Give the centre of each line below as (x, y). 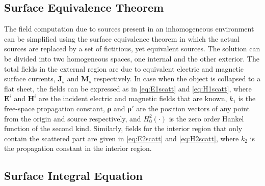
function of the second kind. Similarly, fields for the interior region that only (123, 128)
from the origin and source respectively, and (73, 118)
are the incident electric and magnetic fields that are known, (133, 98)
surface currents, (30, 79)
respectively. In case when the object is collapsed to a (177, 79)
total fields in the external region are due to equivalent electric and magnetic (124, 68)
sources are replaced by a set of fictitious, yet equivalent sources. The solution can (132, 49)
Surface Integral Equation (73, 176)
